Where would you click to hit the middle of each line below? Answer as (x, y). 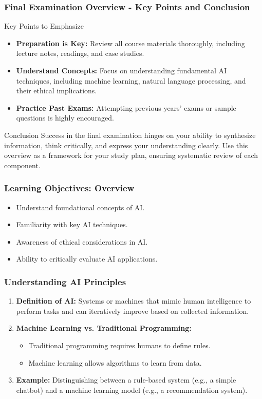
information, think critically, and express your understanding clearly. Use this (126, 145)
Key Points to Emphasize (44, 26)
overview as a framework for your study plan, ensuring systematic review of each (131, 155)
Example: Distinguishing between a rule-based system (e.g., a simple (126, 380)
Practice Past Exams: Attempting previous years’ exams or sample (126, 107)
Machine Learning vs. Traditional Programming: (104, 328)
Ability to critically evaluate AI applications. (87, 259)
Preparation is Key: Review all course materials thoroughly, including (130, 43)
